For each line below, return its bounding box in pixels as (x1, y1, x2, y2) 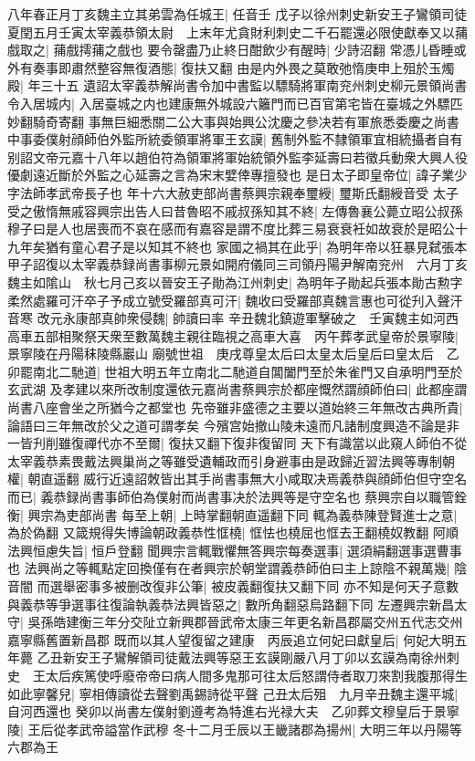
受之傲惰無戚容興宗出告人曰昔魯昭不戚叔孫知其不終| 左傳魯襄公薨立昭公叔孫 (7, 201, 463, 220)
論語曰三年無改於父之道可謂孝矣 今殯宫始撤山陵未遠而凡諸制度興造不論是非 (7, 415, 459, 434)
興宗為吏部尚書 (27, 505, 118, 524)
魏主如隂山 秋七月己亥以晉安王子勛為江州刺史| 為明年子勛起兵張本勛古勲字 (7, 272, 463, 291)
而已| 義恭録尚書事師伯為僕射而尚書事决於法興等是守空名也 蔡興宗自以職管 (7, 487, 455, 506)
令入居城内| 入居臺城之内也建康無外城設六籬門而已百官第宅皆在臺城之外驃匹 (7, 93, 463, 112)
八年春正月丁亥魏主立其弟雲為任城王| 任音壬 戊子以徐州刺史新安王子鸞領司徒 (7, 5, 468, 23)
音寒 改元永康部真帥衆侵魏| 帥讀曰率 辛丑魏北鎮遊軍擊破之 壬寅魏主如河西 (7, 308, 459, 328)
